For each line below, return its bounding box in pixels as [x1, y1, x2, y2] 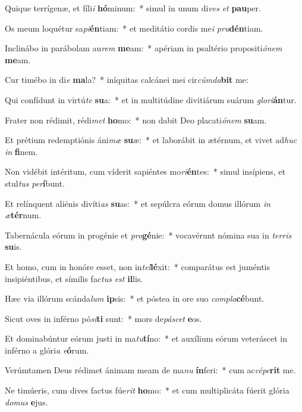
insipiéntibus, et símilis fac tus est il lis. [5, 272, 143, 284]
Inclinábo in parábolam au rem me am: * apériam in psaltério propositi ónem [5, 42, 282, 54]
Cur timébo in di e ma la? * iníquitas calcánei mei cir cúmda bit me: [5, 73, 248, 86]
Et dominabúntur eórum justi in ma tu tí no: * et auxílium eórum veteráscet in [5, 332, 287, 345]
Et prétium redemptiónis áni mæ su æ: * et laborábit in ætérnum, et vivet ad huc [5, 134, 297, 146]
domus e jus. [5, 395, 48, 408]
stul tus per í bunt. [5, 176, 65, 189]
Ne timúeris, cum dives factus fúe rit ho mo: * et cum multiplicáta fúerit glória [5, 384, 290, 396]
